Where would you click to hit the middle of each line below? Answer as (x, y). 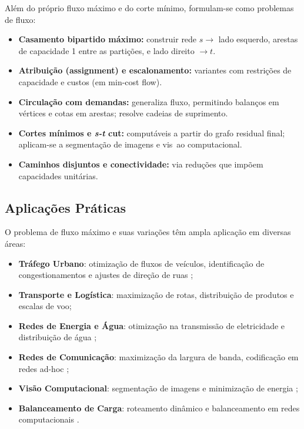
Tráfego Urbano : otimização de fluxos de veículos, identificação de (141, 263)
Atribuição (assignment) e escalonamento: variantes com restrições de (155, 70)
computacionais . (49, 419)
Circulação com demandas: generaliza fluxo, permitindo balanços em (149, 101)
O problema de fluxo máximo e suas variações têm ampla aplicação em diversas (148, 232)
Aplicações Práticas (65, 207)
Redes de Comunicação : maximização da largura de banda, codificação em (158, 357)
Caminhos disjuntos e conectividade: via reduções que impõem (141, 164)
